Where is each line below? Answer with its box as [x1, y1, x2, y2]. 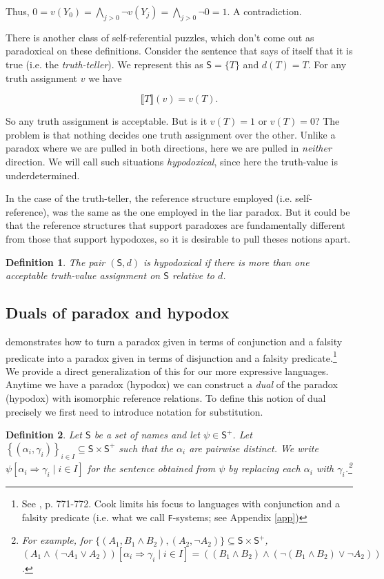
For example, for [21, 533, 92, 547]
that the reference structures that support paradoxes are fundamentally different [6, 218, 345, 232]
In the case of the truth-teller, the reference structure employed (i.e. [6, 191, 292, 205]
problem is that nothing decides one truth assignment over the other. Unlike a [6, 127, 336, 141]
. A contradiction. [227, 4, 302, 18]
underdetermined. [6, 167, 80, 182]
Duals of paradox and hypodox [6, 302, 230, 323]
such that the [119, 440, 174, 455]
